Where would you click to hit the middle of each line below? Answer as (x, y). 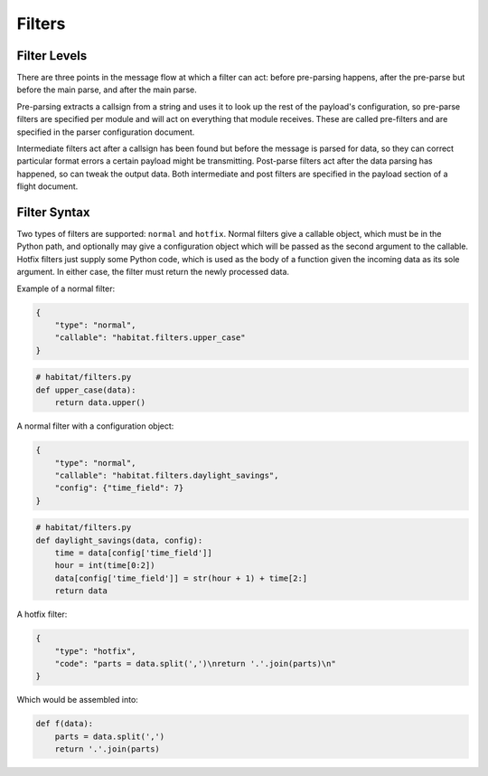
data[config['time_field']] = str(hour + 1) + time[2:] (181, 578)
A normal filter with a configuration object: (95, 426)
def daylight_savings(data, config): (119, 540)
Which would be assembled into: (78, 700)
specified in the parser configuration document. (106, 132)
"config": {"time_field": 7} (119, 488)
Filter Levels (52, 56)
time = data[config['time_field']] (133, 553)
